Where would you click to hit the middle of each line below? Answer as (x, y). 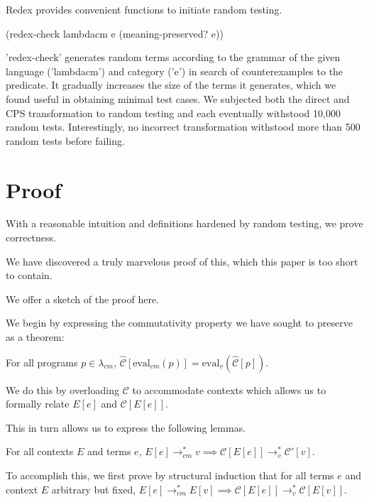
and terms (109, 451)
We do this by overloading (62, 389)
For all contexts (40, 451)
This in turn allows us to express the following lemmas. (126, 427)
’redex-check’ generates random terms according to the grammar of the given (173, 57)
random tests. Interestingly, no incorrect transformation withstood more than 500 (183, 127)
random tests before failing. (65, 140)
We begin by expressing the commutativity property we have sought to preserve (179, 323)
